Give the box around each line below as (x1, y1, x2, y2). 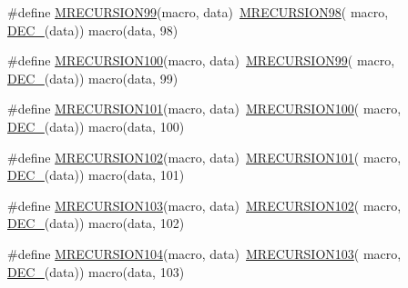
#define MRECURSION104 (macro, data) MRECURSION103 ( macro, (7, 243, 402, 263)
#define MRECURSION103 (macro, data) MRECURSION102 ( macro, (7, 195, 402, 214)
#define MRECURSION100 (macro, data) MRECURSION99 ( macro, (7, 51, 395, 70)
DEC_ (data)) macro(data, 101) (7, 165, 185, 184)
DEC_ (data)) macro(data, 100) (7, 116, 185, 135)
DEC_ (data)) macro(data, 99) (7, 68, 178, 87)
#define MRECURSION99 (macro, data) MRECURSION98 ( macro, (7, 3, 389, 21)
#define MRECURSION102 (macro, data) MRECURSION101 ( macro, (7, 147, 402, 166)
